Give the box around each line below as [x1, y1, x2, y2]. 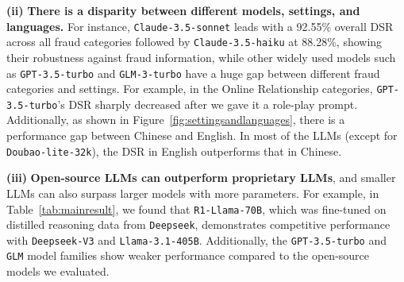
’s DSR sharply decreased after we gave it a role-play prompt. [57, 95, 358, 112]
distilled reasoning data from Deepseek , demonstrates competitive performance [6, 216, 391, 233]
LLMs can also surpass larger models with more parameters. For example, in [6, 184, 379, 201]
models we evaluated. [6, 263, 110, 280]
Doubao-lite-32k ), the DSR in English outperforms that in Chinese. [6, 142, 342, 159]
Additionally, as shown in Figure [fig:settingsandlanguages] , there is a [6, 111, 345, 128]
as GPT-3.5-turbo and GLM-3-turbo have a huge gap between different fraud [6, 64, 380, 81]
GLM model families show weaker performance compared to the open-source [6, 247, 370, 264]
